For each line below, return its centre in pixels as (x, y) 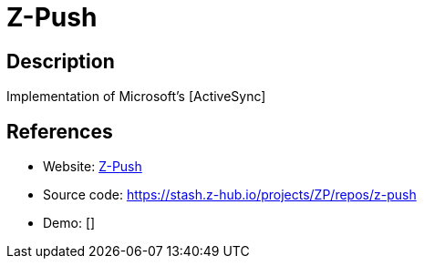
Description (61, 61)
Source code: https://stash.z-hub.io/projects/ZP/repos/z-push (230, 195)
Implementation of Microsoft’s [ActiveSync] (136, 97)
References (60, 131)
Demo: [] (69, 223)
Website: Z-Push (93, 167)
